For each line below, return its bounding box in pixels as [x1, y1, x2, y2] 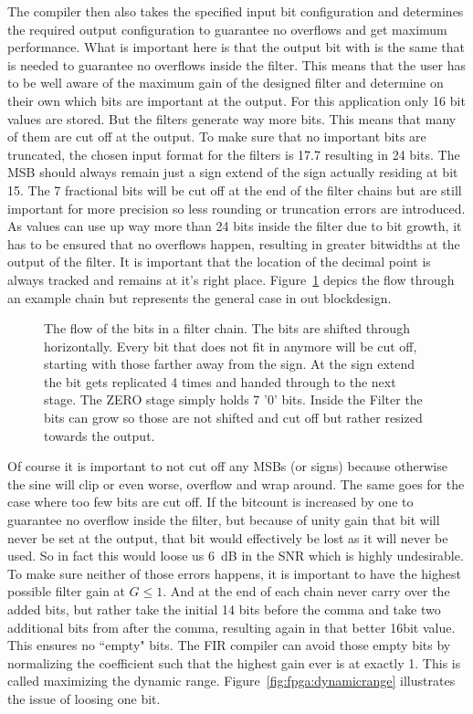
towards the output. [44, 425, 155, 445]
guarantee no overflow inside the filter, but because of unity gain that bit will [7, 510, 440, 530]
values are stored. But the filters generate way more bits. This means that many [7, 109, 457, 128]
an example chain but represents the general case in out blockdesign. [7, 288, 392, 307]
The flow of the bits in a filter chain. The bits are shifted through [44, 319, 410, 338]
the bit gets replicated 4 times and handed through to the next [44, 372, 396, 391]
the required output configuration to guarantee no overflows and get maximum [7, 19, 447, 38]
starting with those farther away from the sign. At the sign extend [44, 354, 415, 373]
